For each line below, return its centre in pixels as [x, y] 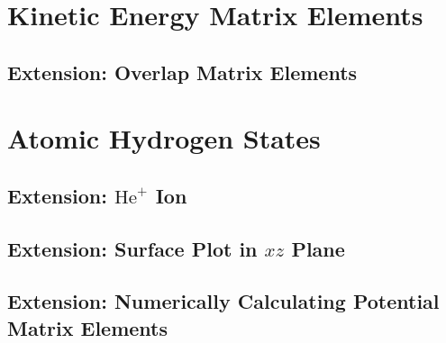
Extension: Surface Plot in [132, 248]
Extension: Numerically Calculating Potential [223, 301]
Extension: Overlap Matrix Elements [182, 72]
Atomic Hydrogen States [164, 138]
